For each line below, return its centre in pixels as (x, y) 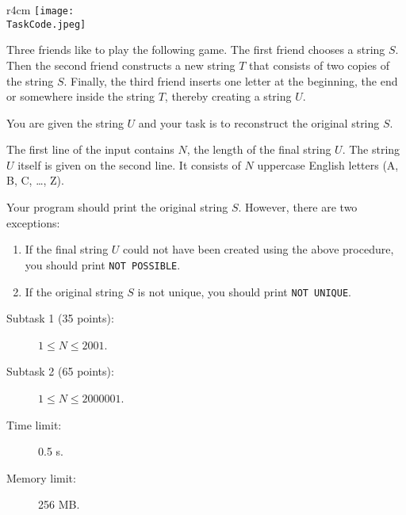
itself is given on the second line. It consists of (129, 164)
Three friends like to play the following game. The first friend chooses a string (196, 50)
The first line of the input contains (90, 149)
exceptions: (33, 222)
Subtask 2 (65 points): (60, 371)
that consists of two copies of (319, 65)
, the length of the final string (259, 149)
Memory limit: (41, 477)
